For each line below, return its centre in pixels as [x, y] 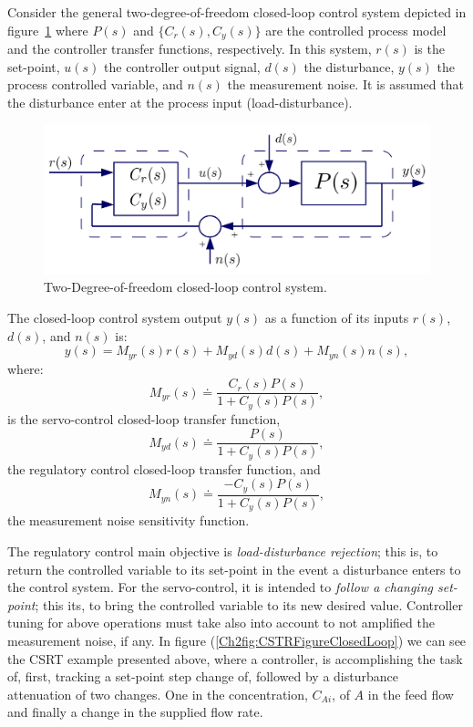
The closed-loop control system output [115, 317]
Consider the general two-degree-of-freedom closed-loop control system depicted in [237, 12]
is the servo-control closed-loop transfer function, [144, 418]
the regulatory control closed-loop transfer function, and [164, 468]
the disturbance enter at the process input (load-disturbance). [180, 102]
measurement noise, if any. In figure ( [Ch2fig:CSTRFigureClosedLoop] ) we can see [237, 640]
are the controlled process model [356, 30]
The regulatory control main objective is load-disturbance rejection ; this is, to [223, 550]
